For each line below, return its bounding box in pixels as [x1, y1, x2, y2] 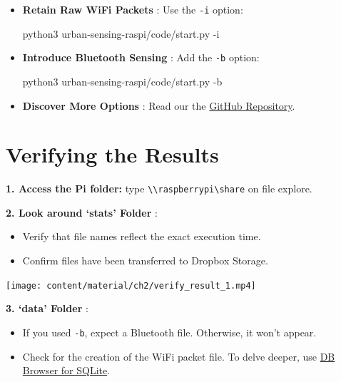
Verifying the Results [6, 140, 219, 169]
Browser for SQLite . [22, 363, 111, 378]
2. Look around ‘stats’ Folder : [6, 205, 158, 220]
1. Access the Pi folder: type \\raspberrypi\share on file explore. [6, 181, 312, 196]
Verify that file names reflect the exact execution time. [22, 229, 261, 244]
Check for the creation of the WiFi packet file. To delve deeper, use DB [22, 349, 335, 363]
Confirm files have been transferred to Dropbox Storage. [22, 253, 268, 268]
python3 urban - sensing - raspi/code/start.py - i [22, 26, 220, 41]
